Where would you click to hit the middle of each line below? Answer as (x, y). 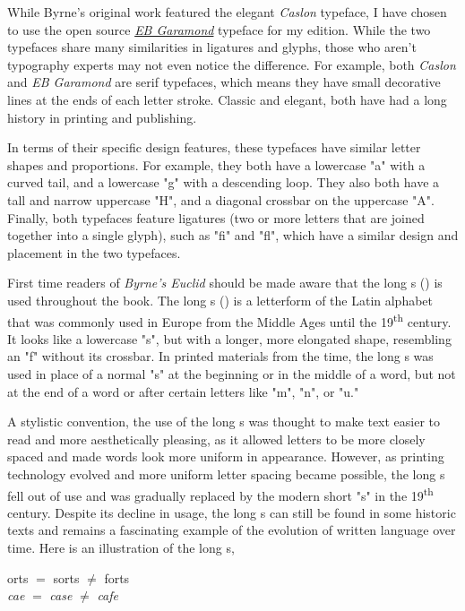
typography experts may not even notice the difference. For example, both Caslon (232, 64)
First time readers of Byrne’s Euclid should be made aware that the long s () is (225, 283)
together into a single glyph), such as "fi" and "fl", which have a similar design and (233, 235)
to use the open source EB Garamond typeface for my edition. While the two (219, 29)
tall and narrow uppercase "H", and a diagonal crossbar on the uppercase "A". (221, 199)
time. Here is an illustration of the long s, (121, 547)
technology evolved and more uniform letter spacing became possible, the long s (226, 473)
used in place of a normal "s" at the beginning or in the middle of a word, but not (232, 373)
